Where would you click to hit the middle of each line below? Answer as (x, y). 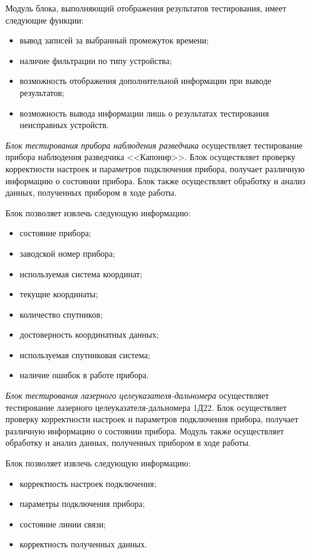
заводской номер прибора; (67, 253)
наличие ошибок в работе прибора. (84, 375)
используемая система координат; (81, 273)
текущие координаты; (59, 294)
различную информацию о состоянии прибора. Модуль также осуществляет (145, 430)
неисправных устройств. (64, 125)
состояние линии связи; (63, 523)
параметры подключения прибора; (82, 504)
